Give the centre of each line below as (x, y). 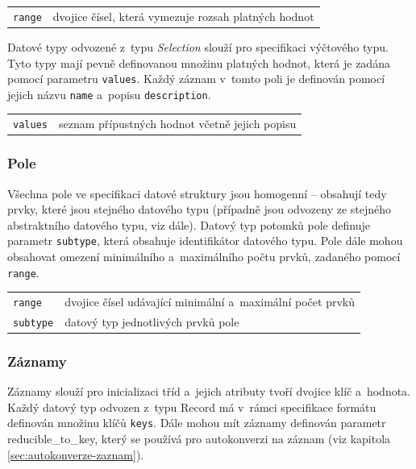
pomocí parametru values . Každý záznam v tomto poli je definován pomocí (196, 79)
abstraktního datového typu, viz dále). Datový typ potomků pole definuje (189, 224)
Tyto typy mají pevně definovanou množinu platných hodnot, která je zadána (199, 62)
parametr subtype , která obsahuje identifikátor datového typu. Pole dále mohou (205, 241)
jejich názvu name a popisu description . (109, 94)
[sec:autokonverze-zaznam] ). (76, 454)
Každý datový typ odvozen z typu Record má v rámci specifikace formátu (192, 407)
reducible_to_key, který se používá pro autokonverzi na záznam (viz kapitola (199, 439)
